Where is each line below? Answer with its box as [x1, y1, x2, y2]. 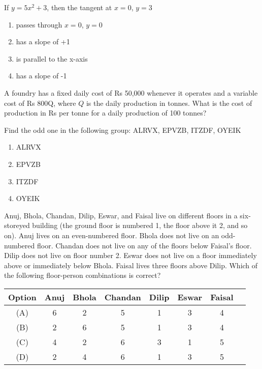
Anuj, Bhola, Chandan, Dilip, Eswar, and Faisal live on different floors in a [4, 210, 238, 220]
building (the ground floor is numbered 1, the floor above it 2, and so [32, 220, 248, 231]
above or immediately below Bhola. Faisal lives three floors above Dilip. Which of [4, 260, 258, 270]
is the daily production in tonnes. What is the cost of [86, 97, 252, 108]
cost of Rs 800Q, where [4, 97, 76, 108]
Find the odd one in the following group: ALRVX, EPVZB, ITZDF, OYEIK [4, 124, 241, 135]
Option [8, 291, 37, 303]
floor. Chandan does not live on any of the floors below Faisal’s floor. [37, 240, 252, 250]
